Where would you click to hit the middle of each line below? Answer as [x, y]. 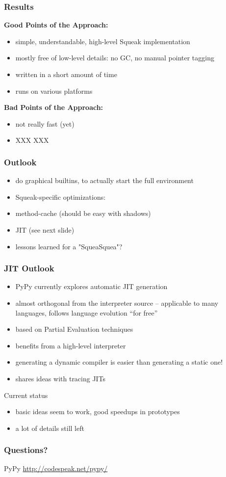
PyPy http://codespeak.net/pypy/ [56, 468]
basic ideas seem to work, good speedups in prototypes [98, 411]
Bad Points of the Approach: [54, 107]
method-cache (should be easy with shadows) [83, 213]
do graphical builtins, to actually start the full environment [104, 180]
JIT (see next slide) [45, 229]
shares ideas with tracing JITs [61, 378]
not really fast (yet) [45, 123]
